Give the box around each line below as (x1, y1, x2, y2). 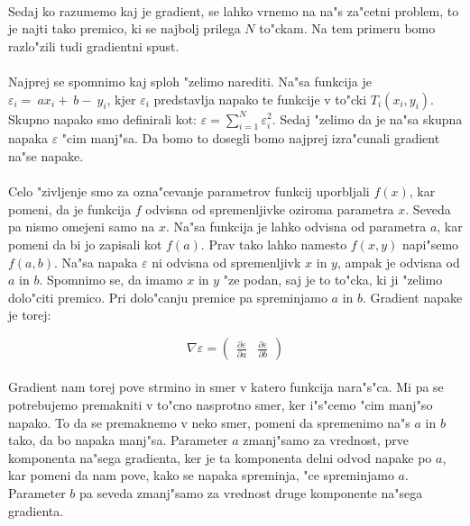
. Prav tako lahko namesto (200, 234, 347, 253)
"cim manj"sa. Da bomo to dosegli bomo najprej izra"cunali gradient (61, 129, 440, 148)
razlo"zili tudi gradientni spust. (8, 36, 180, 55)
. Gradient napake (363, 287, 463, 306)
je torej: (8, 305, 51, 324)
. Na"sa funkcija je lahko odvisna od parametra (165, 217, 427, 236)
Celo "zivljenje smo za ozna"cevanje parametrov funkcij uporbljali (8, 182, 370, 201)
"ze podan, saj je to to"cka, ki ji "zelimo (223, 270, 443, 289)
